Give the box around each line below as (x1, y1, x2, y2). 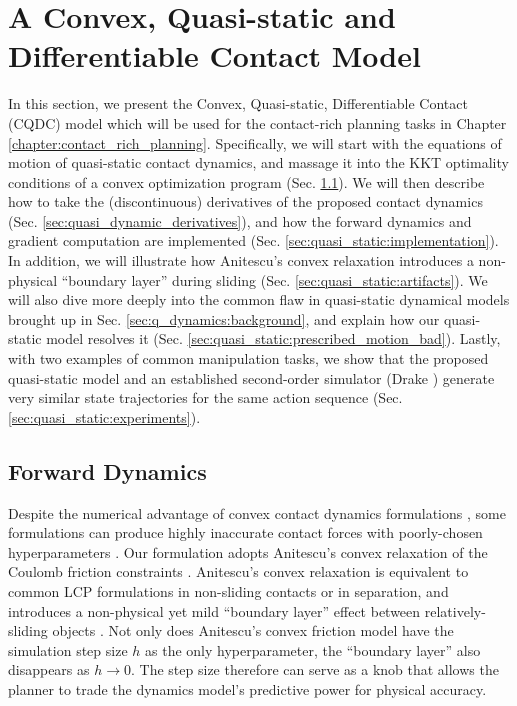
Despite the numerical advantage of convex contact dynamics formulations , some (8, 502, 506, 523)
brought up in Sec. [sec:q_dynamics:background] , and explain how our (8, 308, 440, 329)
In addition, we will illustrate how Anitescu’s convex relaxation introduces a (8, 250, 474, 271)
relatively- (424, 600, 486, 621)
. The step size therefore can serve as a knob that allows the (131, 659, 499, 680)
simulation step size (8, 639, 128, 660)
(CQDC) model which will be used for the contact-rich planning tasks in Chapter (8, 112, 507, 133)
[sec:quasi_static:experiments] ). (8, 406, 201, 427)
